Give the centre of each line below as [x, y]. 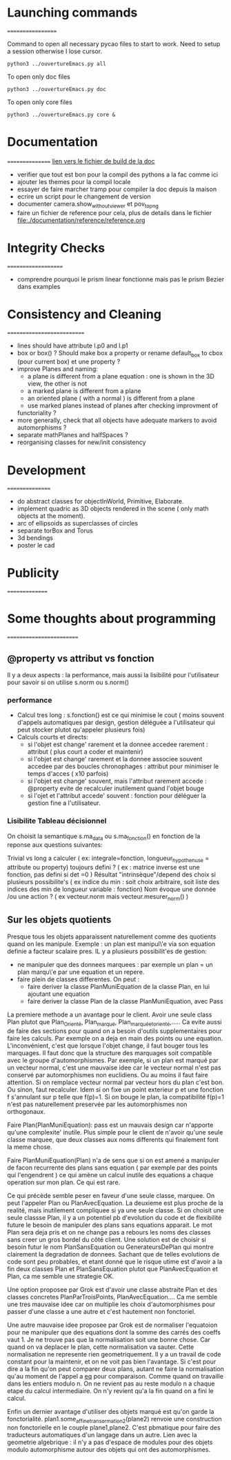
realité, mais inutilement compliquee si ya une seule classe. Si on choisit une [115, 1210]
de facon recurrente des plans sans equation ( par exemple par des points [112, 1168]
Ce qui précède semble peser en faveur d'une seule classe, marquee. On [111, 1195]
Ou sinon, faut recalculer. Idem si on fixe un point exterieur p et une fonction [115, 1089]
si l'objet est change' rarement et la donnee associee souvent [115, 759]
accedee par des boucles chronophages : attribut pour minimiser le [123, 766]
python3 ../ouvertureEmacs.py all [57, 63]
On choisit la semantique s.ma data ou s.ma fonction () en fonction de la [104, 837]
